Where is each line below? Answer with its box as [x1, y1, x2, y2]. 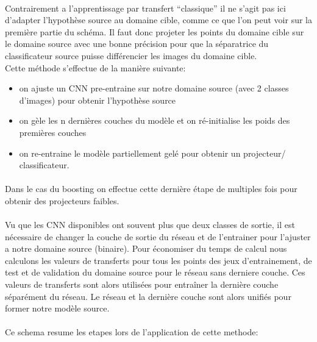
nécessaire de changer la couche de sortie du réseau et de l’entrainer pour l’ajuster [5, 230, 311, 243]
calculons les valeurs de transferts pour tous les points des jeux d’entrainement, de [5, 254, 312, 266]
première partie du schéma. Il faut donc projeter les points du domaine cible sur [5, 25, 304, 38]
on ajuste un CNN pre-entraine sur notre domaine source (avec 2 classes [19, 82, 289, 94]
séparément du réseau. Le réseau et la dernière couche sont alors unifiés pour [5, 290, 291, 302]
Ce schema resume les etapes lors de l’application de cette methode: [5, 326, 258, 338]
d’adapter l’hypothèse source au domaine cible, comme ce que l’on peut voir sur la [5, 13, 312, 26]
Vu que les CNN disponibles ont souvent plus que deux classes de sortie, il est [5, 218, 295, 231]
